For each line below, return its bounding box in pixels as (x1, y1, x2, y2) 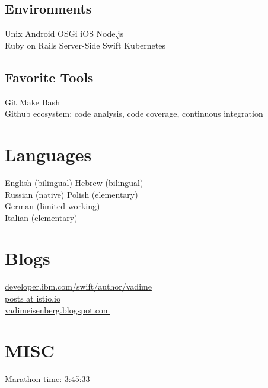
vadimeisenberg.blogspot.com (5, 303, 110, 316)
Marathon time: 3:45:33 (5, 373, 90, 385)
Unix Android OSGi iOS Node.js (5, 27, 124, 40)
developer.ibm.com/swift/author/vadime (5, 280, 152, 293)
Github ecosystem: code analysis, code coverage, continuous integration (5, 107, 263, 120)
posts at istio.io (5, 292, 60, 304)
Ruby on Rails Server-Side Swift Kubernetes (5, 39, 165, 51)
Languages (5, 142, 92, 166)
